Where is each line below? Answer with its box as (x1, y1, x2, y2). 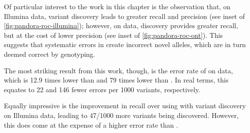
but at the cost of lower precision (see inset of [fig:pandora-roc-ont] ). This (4, 30, 223, 40)
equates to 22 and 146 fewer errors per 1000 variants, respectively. (4, 84, 200, 94)
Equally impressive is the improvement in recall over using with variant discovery (4, 100, 246, 111)
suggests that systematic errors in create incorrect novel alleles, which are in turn (4, 39, 246, 50)
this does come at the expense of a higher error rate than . (4, 119, 179, 130)
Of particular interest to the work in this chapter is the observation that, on (4, 1, 231, 11)
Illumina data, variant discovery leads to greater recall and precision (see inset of (4, 11, 245, 21)
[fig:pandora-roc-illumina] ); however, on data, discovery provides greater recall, (4, 20, 238, 31)
